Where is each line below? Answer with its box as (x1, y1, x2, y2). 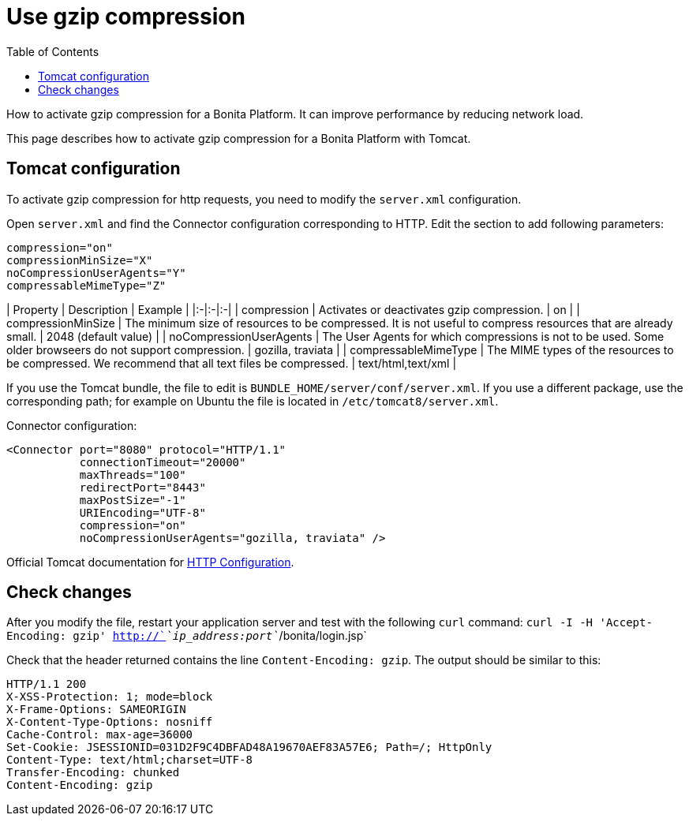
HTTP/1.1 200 (6, 678, 87, 691)
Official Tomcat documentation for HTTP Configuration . (6, 555, 294, 569)
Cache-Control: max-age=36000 (6, 728, 193, 742)
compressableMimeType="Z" (6, 278, 167, 292)
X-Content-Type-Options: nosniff (6, 716, 213, 729)
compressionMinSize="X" (6, 253, 153, 267)
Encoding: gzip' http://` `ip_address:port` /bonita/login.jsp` (6, 629, 367, 643)
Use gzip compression (6, 3, 245, 30)
